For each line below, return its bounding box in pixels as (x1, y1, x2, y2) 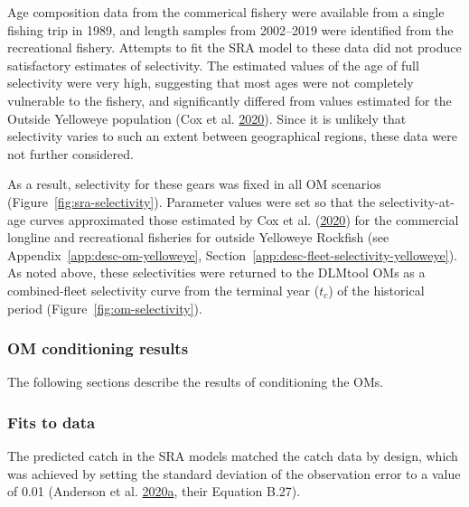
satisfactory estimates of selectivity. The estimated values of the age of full (7, 55, 419, 74)
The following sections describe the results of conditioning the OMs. (7, 372, 384, 391)
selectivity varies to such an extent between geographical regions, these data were (7, 127, 457, 146)
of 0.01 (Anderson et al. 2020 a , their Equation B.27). (7, 482, 301, 501)
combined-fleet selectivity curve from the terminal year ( (7, 280, 320, 299)
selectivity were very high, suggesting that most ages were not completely (7, 73, 414, 92)
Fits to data (7, 410, 96, 433)
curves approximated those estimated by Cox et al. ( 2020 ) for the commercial (29, 210, 459, 229)
